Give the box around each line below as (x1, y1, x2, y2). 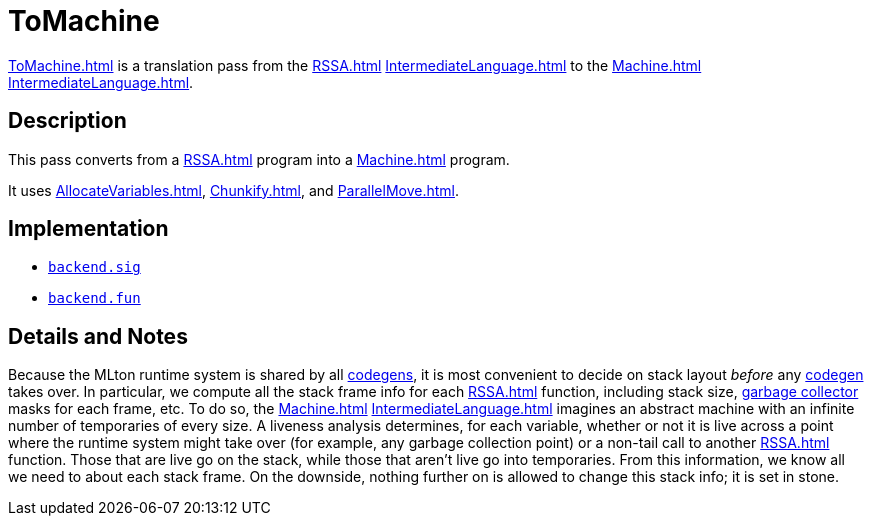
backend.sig (48, 259, 141, 276)
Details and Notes (8, 323, 188, 349)
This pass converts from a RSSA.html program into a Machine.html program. (8, 150, 510, 168)
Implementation (8, 216, 169, 242)
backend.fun (48, 290, 141, 307)
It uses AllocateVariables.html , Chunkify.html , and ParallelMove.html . (8, 181, 460, 199)
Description (8, 108, 127, 134)
